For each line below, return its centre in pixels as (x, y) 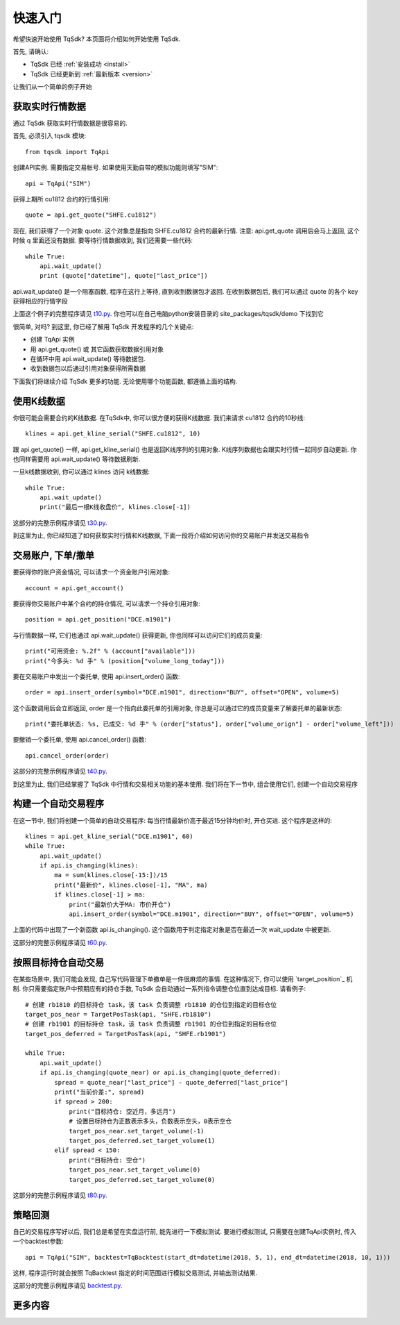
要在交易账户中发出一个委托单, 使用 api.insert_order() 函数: (96, 676)
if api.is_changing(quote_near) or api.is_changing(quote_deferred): (160, 1073)
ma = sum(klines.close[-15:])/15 (111, 875)
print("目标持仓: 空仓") (107, 1160)
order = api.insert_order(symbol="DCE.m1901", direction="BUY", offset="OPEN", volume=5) (182, 692)
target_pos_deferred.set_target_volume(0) (142, 1180)
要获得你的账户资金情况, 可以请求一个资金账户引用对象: (92, 572)
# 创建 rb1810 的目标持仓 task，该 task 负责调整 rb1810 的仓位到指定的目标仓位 (151, 1005)
